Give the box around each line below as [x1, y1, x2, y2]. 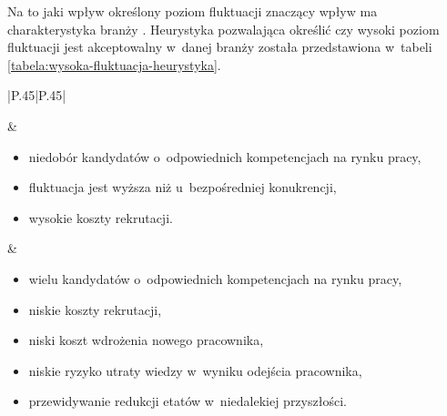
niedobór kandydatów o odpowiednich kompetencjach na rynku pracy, [28, 147, 422, 166]
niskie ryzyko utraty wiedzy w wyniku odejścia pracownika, [28, 360, 362, 380]
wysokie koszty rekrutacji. [28, 208, 173, 227]
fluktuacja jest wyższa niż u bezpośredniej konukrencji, [28, 178, 337, 197]
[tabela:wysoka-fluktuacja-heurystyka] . [7, 55, 221, 74]
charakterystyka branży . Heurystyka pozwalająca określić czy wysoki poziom [7, 19, 440, 38]
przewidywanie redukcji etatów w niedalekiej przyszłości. [28, 391, 347, 411]
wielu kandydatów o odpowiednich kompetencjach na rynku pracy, [28, 269, 402, 288]
